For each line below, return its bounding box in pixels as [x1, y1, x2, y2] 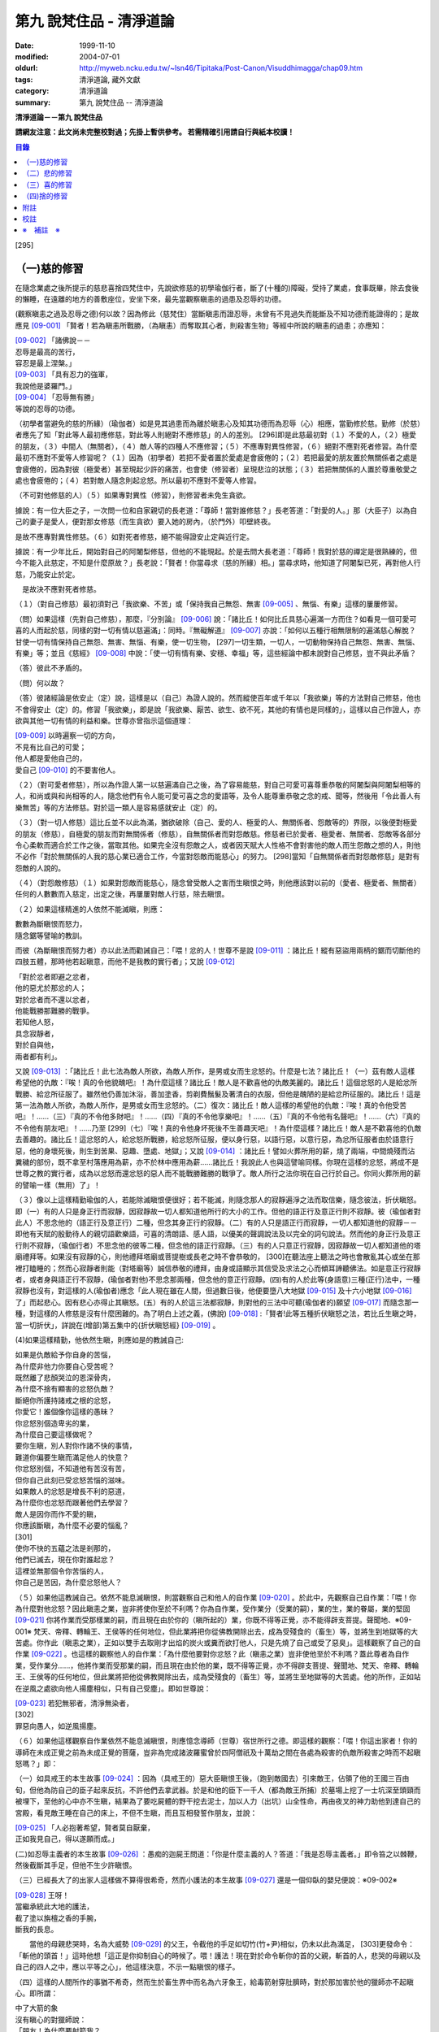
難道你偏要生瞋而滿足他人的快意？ [15, 1452, 129, 1462]
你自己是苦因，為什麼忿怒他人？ [15, 1578, 122, 1587]
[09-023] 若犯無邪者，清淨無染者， [15, 1699, 134, 1709]
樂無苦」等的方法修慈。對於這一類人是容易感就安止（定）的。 [15, 802, 222, 812]
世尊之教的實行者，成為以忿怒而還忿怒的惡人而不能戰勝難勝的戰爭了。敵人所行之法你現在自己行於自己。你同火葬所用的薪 [15, 1169, 421, 1179]
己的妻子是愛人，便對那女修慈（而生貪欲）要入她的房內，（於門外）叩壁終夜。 [15, 517, 276, 527]
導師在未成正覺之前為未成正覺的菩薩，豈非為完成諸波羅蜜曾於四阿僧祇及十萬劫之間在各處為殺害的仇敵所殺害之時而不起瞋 [15, 1748, 421, 1757]
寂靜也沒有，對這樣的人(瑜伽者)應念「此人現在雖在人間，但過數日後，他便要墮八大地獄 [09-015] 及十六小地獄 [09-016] [15, 1286, 412, 1296]
